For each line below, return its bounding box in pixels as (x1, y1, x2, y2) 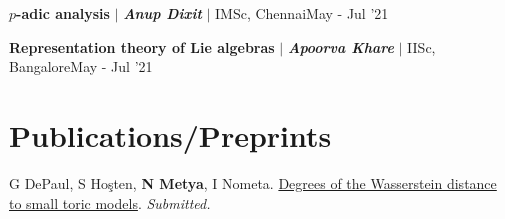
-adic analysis (16, 3, 110, 23)
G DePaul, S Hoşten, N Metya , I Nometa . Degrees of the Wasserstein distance (9, 172, 497, 193)
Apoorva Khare (287, 36, 394, 57)
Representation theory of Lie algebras (9, 36, 275, 57)
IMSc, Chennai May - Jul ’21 (215, 3, 389, 23)
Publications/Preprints (9, 114, 332, 155)
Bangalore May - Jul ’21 (9, 56, 153, 77)
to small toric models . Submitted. (9, 192, 211, 213)
